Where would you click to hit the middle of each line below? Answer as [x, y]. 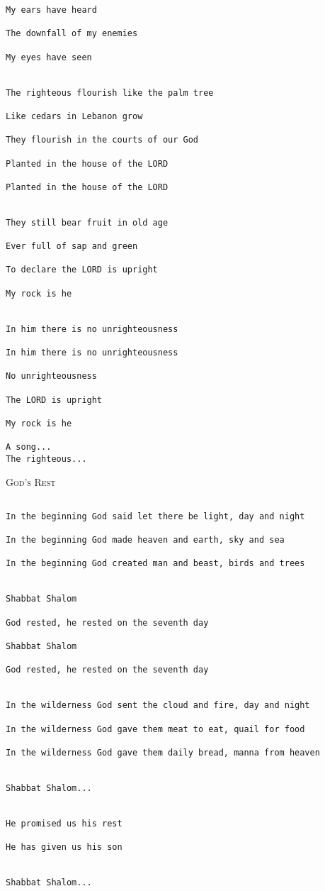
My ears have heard [51, 10]
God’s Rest [31, 481]
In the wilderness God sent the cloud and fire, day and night [158, 705]
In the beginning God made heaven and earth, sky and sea [145, 540]
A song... [29, 447]
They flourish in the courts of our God [102, 140]
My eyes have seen [49, 57]
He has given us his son [64, 847]
